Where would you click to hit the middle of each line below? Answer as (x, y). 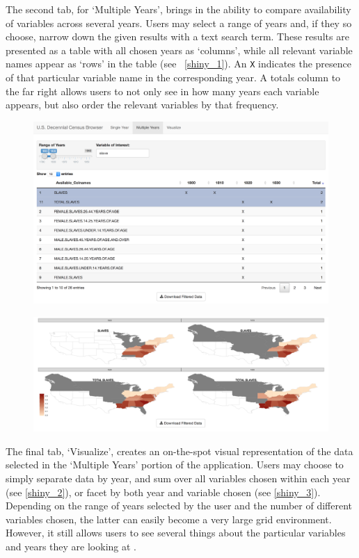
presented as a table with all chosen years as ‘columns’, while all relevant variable (179, 50)
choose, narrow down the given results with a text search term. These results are (177, 36)
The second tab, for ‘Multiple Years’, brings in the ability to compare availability (178, 9)
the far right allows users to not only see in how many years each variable (162, 91)
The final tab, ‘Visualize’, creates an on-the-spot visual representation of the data (179, 451)
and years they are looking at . (71, 546)
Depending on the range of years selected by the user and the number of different (179, 506)
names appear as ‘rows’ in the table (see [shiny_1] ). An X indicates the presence (179, 64)
